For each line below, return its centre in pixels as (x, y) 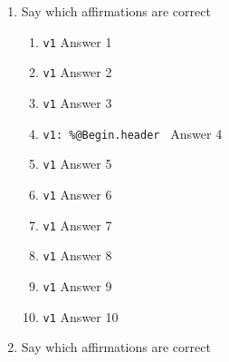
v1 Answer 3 (77, 102)
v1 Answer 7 (77, 225)
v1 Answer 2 (77, 72)
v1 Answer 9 (77, 285)
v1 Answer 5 (77, 164)
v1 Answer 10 (81, 316)
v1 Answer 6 (77, 194)
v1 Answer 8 (77, 255)
